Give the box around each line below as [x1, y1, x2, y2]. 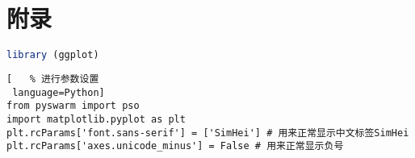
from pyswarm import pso [6, 100, 140, 112]
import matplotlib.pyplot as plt [6, 113, 186, 125]
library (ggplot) [6, 49, 99, 61]
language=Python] [12, 86, 105, 98]
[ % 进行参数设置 [6, 73, 99, 85]
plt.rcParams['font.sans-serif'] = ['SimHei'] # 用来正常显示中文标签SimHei [6, 127, 409, 139]
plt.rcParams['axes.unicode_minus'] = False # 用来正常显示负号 [6, 140, 344, 152]
